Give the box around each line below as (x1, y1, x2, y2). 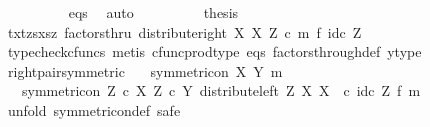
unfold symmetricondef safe (7, 99, 181, 120)
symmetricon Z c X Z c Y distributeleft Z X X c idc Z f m (21, 80, 421, 101)
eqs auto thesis (68, 2, 239, 22)
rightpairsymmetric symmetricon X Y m (7, 60, 283, 81)
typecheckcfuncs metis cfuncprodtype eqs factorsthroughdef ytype (7, 41, 422, 62)
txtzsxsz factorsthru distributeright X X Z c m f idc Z (7, 21, 362, 42)
